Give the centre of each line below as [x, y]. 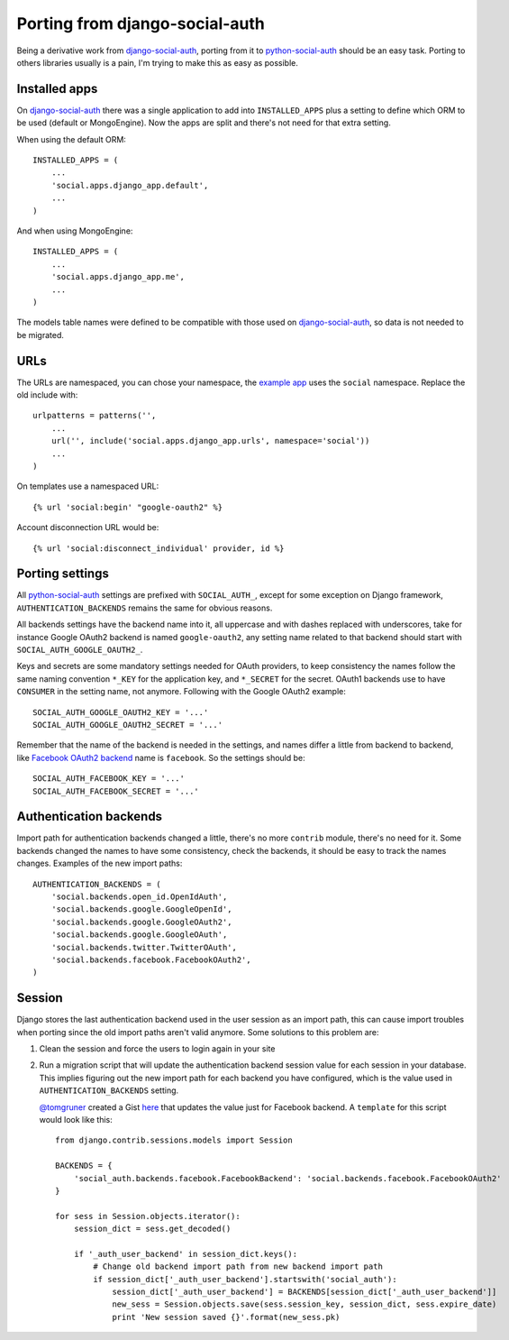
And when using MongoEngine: [75, 231]
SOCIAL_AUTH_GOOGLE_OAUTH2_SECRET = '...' [128, 725]
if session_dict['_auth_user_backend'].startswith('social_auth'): [245, 1279]
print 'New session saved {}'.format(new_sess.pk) [226, 1317]
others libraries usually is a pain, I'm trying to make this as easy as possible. [158, 62]
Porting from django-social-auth [141, 23]
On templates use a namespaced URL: [88, 486]
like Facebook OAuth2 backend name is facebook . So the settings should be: [161, 757]
